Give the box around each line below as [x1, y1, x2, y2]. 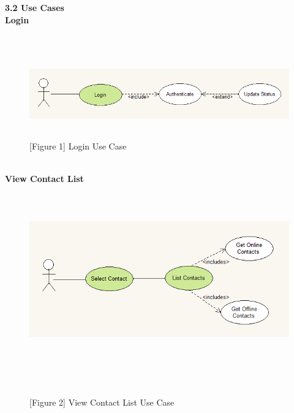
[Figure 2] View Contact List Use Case [29, 396, 175, 409]
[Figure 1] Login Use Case [29, 140, 127, 153]
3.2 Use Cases [5, 1, 64, 13]
